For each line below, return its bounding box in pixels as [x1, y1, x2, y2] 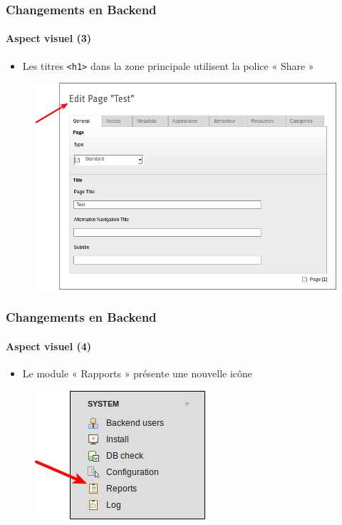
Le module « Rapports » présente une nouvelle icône [22, 365, 253, 380]
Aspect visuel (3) [6, 31, 92, 46]
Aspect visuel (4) [6, 338, 92, 353]
